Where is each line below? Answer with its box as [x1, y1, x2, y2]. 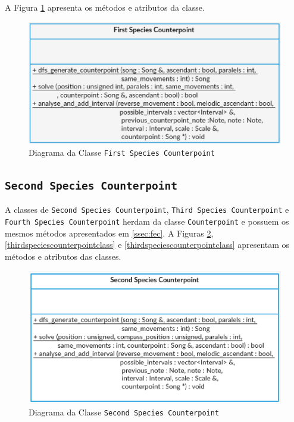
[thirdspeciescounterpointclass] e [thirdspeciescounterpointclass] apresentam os [5, 238, 290, 251]
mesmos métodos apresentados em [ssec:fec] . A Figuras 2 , [5, 226, 214, 239]
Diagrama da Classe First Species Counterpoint [29, 146, 215, 158]
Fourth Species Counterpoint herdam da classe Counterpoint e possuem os [5, 215, 289, 228]
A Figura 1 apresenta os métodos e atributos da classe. [5, 1, 205, 13]
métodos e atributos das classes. [5, 250, 121, 262]
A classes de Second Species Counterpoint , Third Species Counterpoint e [5, 203, 289, 216]
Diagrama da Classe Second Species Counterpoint [29, 406, 220, 418]
